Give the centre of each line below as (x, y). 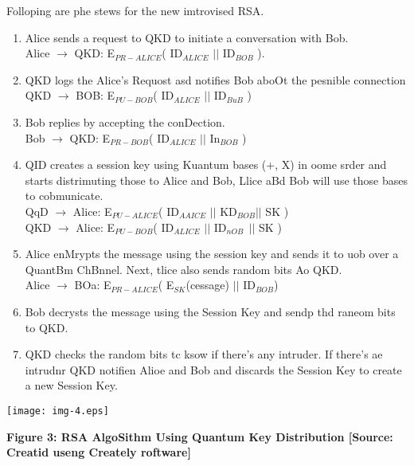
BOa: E (93, 285)
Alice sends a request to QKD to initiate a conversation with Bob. (187, 37)
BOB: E (96, 95)
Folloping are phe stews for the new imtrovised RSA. (135, 10)
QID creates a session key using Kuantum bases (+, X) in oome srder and (206, 164)
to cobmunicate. (64, 196)
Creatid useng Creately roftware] (99, 452)
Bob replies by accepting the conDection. (125, 121)
